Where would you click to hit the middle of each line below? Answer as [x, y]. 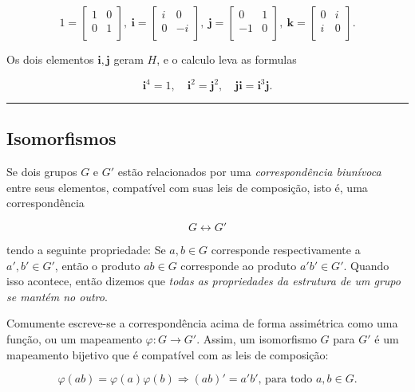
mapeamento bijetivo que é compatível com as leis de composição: [168, 354]
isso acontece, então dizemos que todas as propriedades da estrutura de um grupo [204, 281]
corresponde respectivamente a [286, 250]
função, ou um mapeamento [74, 339]
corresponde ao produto [239, 265]
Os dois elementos [50, 59]
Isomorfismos [61, 138]
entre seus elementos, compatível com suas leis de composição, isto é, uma [187, 187]
